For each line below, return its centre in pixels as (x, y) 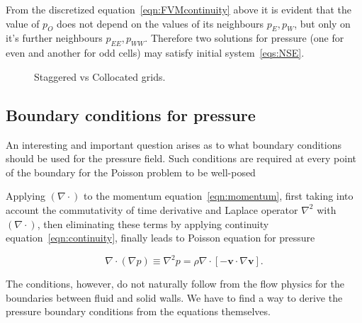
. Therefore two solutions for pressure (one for (244, 38)
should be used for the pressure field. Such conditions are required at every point (181, 158)
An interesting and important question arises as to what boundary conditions (174, 144)
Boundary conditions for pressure (131, 114)
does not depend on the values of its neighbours (160, 23)
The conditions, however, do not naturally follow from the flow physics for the (175, 284)
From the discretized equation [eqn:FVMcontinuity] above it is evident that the (179, 9)
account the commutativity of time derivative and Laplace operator (152, 209)
